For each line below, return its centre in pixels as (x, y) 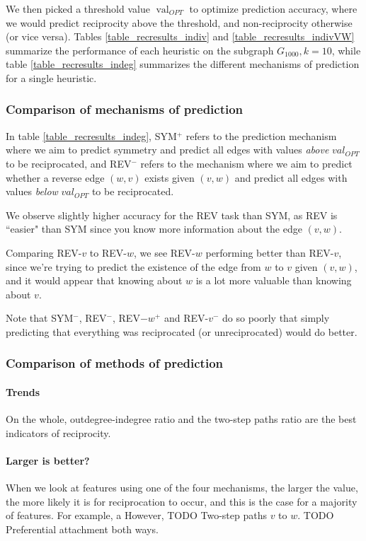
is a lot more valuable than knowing (274, 280)
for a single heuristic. (51, 77)
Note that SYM (40, 318)
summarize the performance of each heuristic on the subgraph (140, 50)
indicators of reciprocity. (58, 432)
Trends (23, 391)
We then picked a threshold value (78, 8)
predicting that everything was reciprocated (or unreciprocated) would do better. (182, 331)
